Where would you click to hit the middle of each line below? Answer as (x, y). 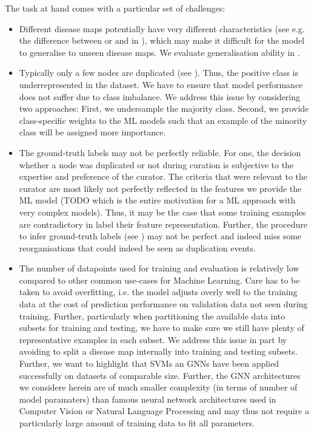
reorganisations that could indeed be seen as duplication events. (137, 247)
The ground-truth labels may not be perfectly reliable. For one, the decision (160, 152)
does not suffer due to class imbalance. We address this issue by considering (160, 96)
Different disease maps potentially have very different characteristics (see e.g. (162, 28)
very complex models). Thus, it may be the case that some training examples (162, 212)
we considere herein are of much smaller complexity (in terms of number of (158, 387)
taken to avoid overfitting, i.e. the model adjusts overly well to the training (158, 292)
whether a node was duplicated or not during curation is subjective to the (156, 164)
